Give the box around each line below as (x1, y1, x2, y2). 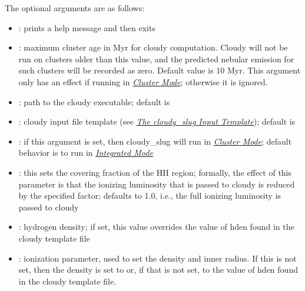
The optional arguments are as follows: (5, 2, 145, 14)
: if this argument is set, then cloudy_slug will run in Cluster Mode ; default (18, 135, 292, 147)
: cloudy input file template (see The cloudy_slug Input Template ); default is (18, 115, 296, 128)
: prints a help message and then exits (18, 21, 155, 34)
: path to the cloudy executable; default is (18, 95, 170, 108)
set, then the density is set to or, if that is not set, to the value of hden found (18, 263, 298, 276)
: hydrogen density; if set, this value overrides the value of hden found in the (18, 220, 294, 233)
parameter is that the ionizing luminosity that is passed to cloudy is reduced (18, 178, 295, 190)
